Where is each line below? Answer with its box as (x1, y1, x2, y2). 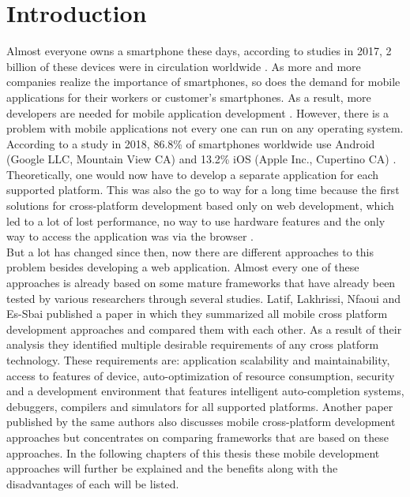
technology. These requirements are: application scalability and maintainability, (6, 352, 390, 368)
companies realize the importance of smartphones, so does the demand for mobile (6, 73, 401, 90)
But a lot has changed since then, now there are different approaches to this (6, 243, 374, 260)
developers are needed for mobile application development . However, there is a (6, 104, 389, 121)
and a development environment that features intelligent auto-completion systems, (6, 383, 404, 399)
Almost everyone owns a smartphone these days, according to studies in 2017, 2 (6, 43, 392, 59)
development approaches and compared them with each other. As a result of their (6, 320, 402, 337)
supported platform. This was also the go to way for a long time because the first (6, 181, 400, 198)
